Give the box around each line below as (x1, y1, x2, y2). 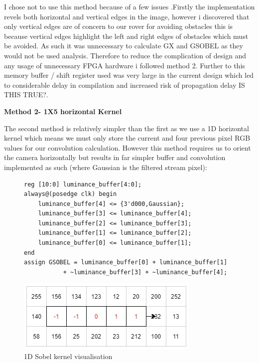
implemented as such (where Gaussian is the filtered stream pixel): (4, 162, 207, 172)
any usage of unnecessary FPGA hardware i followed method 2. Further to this (4, 60, 245, 70)
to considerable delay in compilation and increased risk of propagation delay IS (4, 79, 245, 90)
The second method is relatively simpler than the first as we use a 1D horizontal (4, 123, 249, 133)
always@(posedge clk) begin (24, 190, 117, 198)
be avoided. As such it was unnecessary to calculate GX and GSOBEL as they (4, 40, 243, 51)
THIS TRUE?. (4, 89, 48, 100)
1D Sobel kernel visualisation (24, 351, 113, 362)
